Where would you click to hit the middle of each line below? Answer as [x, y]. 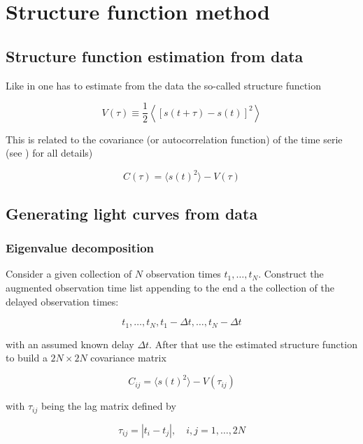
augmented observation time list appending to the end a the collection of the [170, 287]
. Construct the [291, 274]
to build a [27, 358]
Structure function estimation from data [155, 56]
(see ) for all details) [49, 153]
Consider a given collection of [69, 274]
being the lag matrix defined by [108, 406]
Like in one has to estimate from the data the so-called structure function [163, 85]
